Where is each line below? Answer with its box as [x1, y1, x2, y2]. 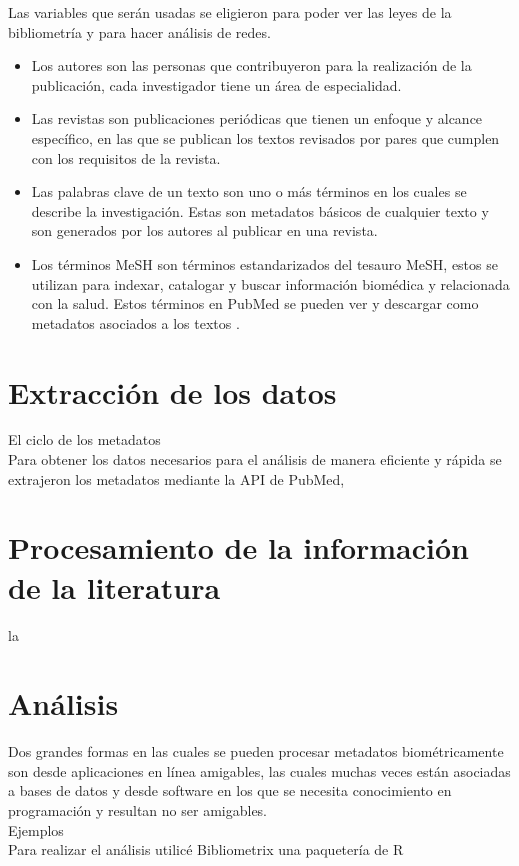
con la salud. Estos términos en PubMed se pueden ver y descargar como [31, 293, 479, 314]
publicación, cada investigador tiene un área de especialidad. [31, 74, 402, 95]
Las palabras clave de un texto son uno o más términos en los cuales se [31, 181, 467, 202]
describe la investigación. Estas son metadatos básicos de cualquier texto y [31, 200, 489, 221]
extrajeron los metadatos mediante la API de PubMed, [8, 468, 345, 489]
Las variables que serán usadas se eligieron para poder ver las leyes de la [8, 2, 452, 22]
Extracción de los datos [8, 371, 337, 412]
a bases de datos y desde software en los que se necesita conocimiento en [8, 780, 452, 801]
